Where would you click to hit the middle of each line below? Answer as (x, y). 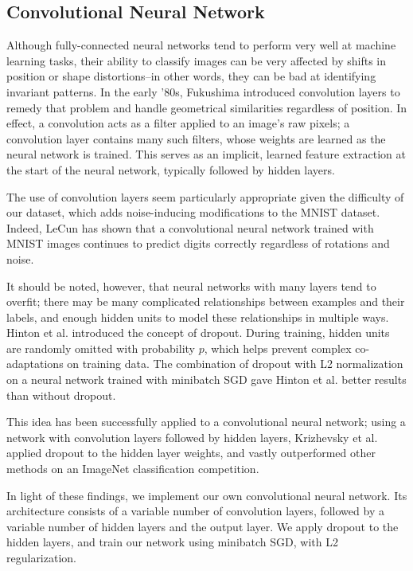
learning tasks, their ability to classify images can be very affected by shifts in (197, 60)
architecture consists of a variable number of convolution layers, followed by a (195, 511)
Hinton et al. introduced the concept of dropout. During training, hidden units (198, 332)
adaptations (35, 364)
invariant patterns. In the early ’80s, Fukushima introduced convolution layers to (203, 91)
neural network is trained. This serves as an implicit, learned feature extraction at (206, 154)
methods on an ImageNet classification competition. (133, 469)
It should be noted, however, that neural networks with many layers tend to (191, 285)
